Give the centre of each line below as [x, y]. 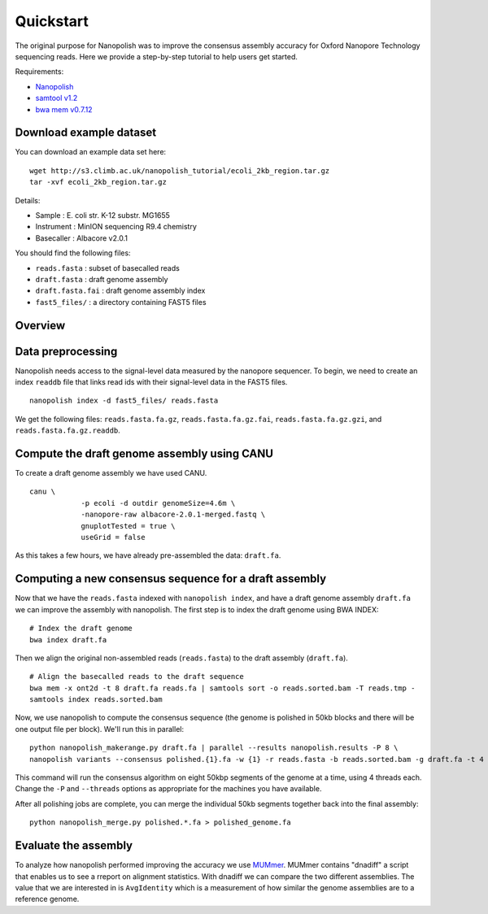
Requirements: [39, 72]
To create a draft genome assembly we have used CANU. [111, 473]
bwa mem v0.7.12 [64, 109]
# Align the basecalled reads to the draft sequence [137, 677]
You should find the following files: [73, 253]
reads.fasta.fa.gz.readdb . [68, 430]
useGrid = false [113, 538]
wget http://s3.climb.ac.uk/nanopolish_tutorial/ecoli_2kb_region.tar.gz [180, 170]
